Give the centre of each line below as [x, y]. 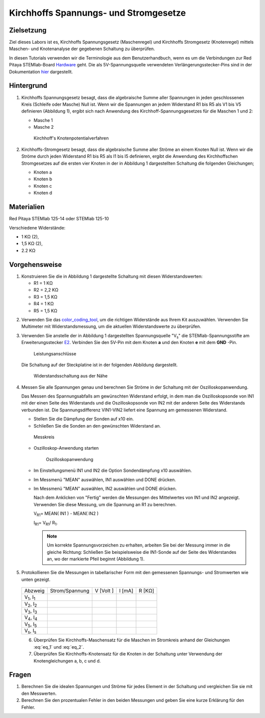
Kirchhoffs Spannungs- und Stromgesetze [97, 13]
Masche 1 [43, 120]
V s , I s [30, 631]
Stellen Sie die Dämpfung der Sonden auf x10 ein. [84, 419]
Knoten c [43, 186]
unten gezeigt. [36, 579]
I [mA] [126, 591]
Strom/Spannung [69, 591]
